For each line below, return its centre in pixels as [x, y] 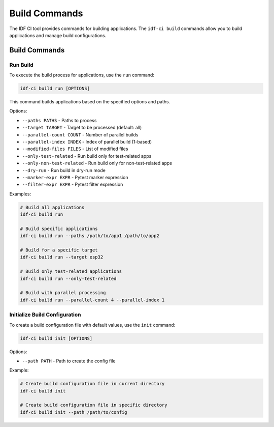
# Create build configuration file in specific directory [94, 405]
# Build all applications [52, 207]
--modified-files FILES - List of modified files [75, 149]
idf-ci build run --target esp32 [62, 257]
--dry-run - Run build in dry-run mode [64, 170]
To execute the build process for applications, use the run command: [82, 75]
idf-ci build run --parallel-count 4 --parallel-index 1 [92, 300]
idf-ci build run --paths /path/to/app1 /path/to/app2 [90, 236]
